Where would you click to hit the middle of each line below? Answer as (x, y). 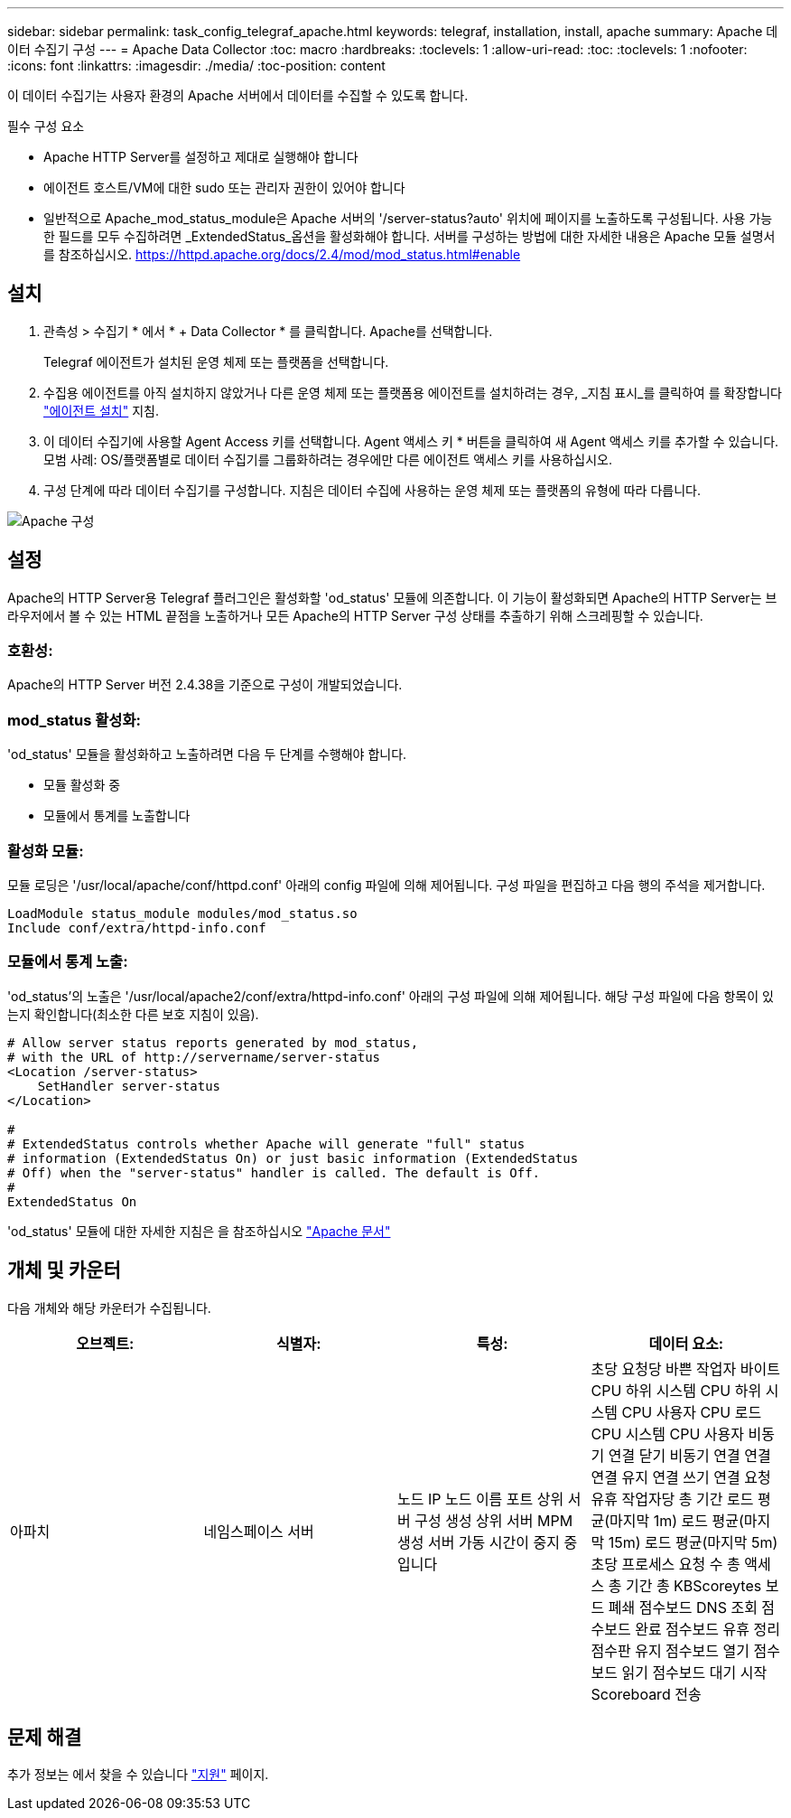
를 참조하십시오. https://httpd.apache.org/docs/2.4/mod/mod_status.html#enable (282, 254)
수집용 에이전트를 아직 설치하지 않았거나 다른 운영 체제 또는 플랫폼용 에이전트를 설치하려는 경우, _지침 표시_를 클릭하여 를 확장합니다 (413, 392)
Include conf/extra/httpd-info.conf (137, 928)
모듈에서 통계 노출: (68, 962)
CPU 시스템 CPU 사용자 (667, 1434)
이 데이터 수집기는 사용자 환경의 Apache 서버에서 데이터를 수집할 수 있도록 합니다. (238, 95)
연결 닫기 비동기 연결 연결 (689, 1455)
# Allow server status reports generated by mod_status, (213, 1042)
